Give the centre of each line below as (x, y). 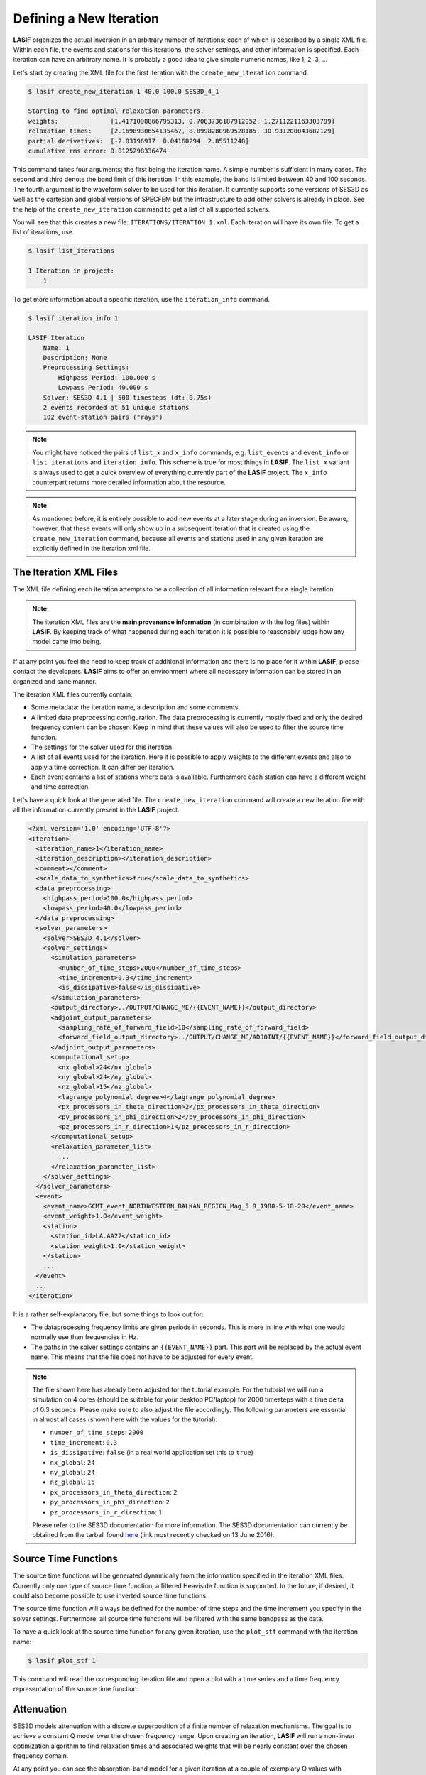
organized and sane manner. (55, 681)
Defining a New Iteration (86, 18)
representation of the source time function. (76, 1688)
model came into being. (67, 642)
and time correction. (60, 787)
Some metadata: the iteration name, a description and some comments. (136, 707)
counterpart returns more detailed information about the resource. (129, 482)
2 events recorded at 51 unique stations (116, 408)
